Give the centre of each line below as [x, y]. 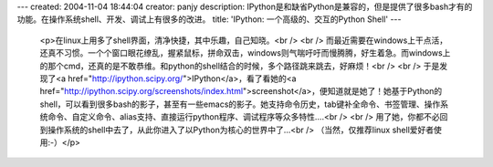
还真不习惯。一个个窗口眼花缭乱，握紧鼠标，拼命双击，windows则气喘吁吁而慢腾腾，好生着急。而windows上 [245, 53]
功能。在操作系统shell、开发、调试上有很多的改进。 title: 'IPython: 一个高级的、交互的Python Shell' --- [209, 19]
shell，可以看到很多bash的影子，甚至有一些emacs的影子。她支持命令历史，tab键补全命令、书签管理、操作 [240, 104]
